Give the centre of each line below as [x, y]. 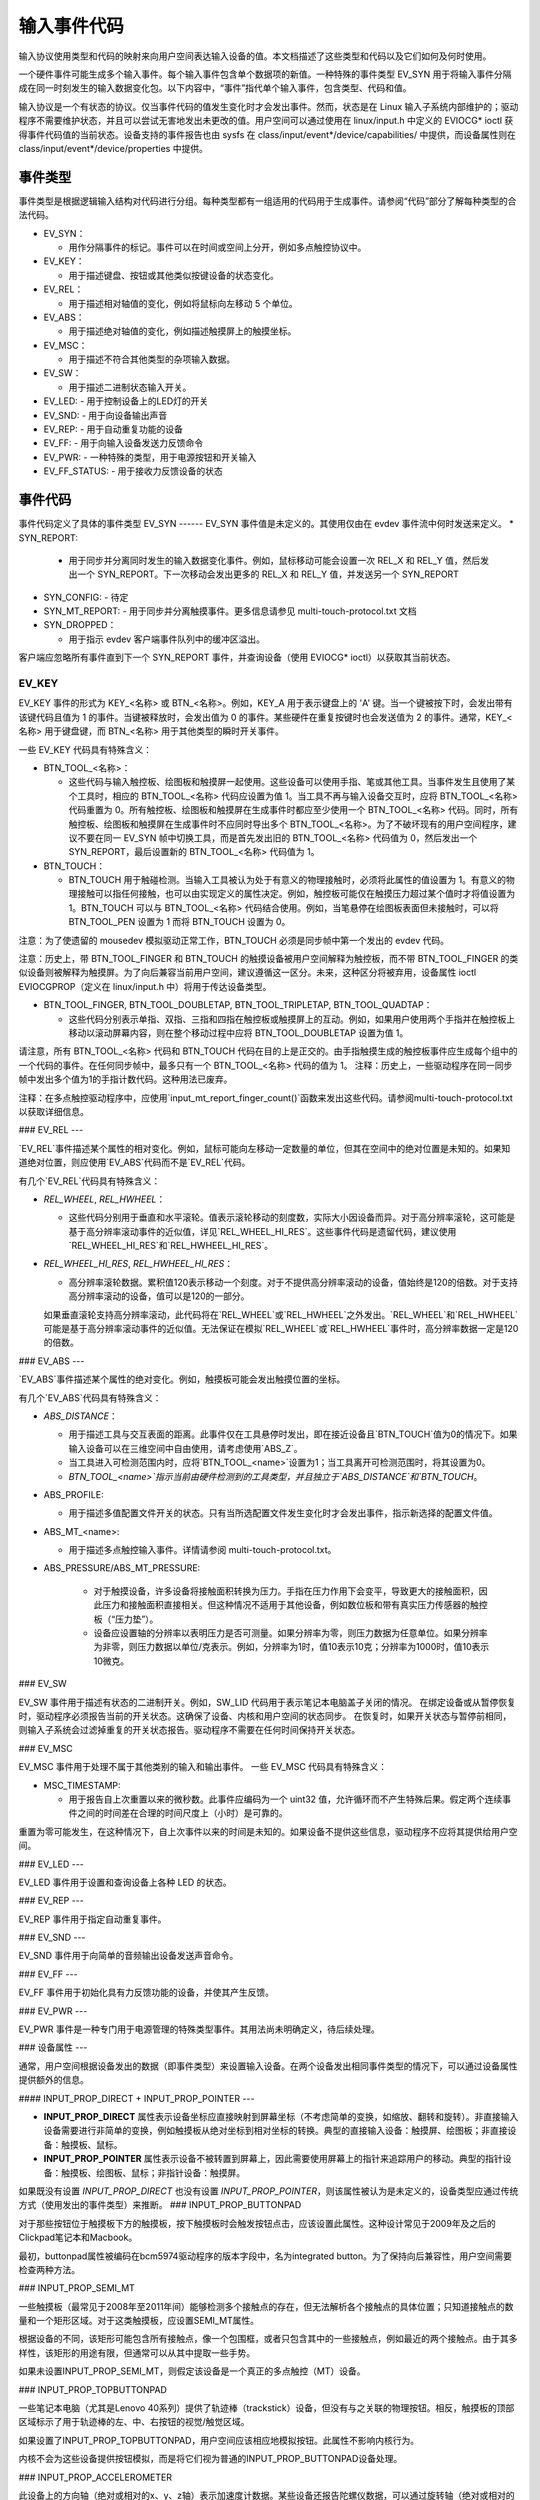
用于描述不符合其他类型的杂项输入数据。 [151, 359]
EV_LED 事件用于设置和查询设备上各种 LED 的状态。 [125, 1882]
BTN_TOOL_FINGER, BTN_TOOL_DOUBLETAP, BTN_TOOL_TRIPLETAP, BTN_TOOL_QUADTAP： [238, 1005]
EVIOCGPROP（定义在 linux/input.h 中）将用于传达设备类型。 [145, 986]
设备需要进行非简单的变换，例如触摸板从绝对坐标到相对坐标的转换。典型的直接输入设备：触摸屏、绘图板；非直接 [275, 2131]
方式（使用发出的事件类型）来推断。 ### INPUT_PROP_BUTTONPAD [160, 2205]
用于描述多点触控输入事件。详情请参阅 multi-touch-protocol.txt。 [202, 1550]
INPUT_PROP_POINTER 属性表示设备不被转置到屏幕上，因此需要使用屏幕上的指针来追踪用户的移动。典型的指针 [273, 2159]
